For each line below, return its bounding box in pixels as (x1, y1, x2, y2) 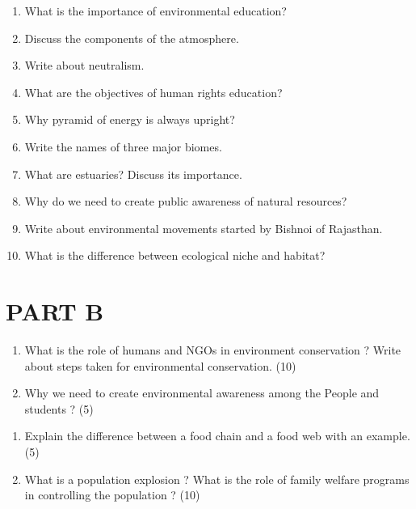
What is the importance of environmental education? (24, 2, 287, 19)
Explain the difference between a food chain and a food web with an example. (24, 427, 410, 444)
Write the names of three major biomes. (24, 138, 222, 155)
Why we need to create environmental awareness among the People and (24, 384, 380, 401)
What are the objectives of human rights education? (24, 83, 283, 100)
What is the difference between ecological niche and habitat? (24, 247, 326, 264)
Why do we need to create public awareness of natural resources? (24, 193, 347, 210)
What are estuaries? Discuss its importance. (24, 165, 242, 182)
